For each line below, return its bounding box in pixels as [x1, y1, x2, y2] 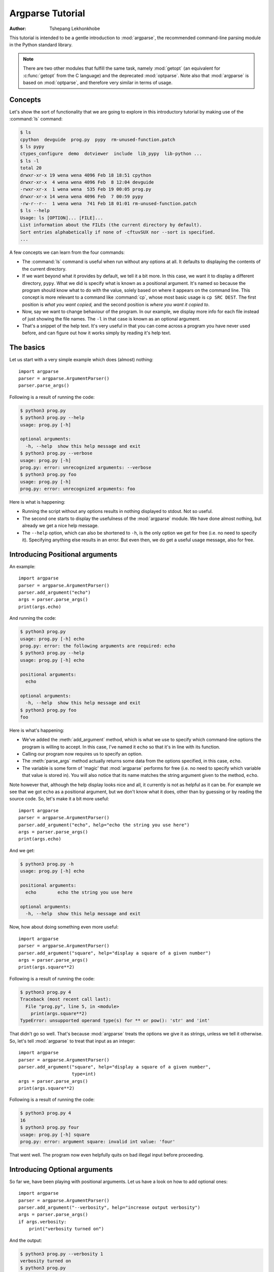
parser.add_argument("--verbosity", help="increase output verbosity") [18, 1205, 200, 1210]
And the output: [9, 1237, 43, 1244]
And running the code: [9, 615, 56, 621]
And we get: [9, 847, 35, 853]
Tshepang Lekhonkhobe [49, 25, 100, 32]
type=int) [72, 1071, 96, 1077]
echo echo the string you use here [25, 889, 133, 895]
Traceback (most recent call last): [20, 996, 112, 1002]
